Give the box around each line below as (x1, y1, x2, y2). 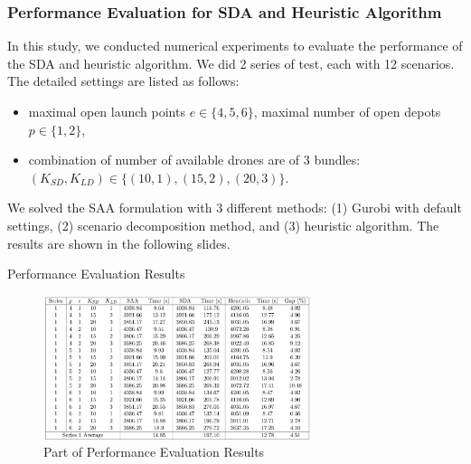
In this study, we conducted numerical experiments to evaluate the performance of (7, 36, 463, 55)
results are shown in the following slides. (7, 233, 231, 252)
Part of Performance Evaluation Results (43, 442, 265, 461)
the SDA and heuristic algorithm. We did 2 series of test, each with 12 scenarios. (7, 53, 455, 72)
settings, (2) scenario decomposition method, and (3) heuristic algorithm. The (7, 215, 439, 234)
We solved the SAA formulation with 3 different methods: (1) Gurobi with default (7, 198, 462, 217)
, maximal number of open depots (253, 102, 441, 120)
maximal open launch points (28, 102, 185, 120)
